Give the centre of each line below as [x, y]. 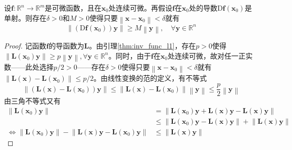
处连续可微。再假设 [141, 8]
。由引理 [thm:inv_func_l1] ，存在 [142, 45]
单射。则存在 [25, 17]
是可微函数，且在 [73, 8]
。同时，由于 [130, 55]
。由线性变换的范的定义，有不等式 [150, 78]
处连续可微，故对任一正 [206, 55]
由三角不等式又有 [32, 101]
